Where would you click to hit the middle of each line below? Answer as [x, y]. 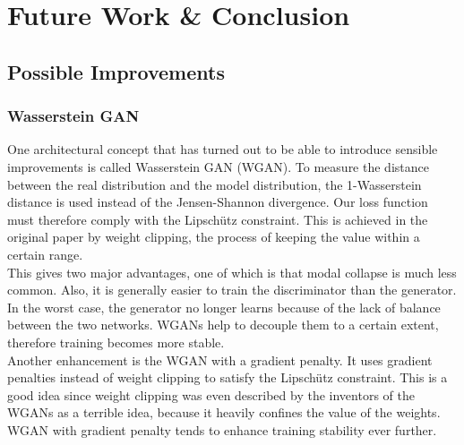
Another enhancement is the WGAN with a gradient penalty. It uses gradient [220, 359]
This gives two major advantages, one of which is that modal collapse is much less [232, 272]
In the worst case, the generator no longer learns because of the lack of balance [224, 307]
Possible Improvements [116, 71]
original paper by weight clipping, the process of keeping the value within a [214, 237]
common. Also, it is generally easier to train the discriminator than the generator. [232, 290]
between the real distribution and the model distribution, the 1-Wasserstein [215, 184]
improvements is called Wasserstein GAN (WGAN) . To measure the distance [218, 166]
